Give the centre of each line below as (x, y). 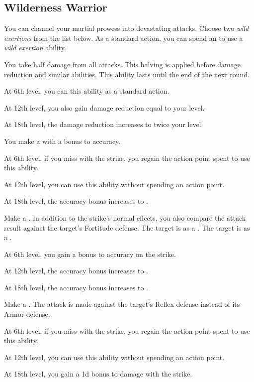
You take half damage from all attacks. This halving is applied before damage (122, 64)
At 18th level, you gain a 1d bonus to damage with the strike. (98, 374)
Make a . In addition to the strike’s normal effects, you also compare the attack (125, 217)
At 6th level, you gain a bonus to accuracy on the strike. (90, 254)
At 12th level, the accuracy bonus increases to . (76, 271)
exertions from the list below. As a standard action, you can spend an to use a (124, 38)
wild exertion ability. (35, 48)
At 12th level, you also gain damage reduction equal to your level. (104, 107)
